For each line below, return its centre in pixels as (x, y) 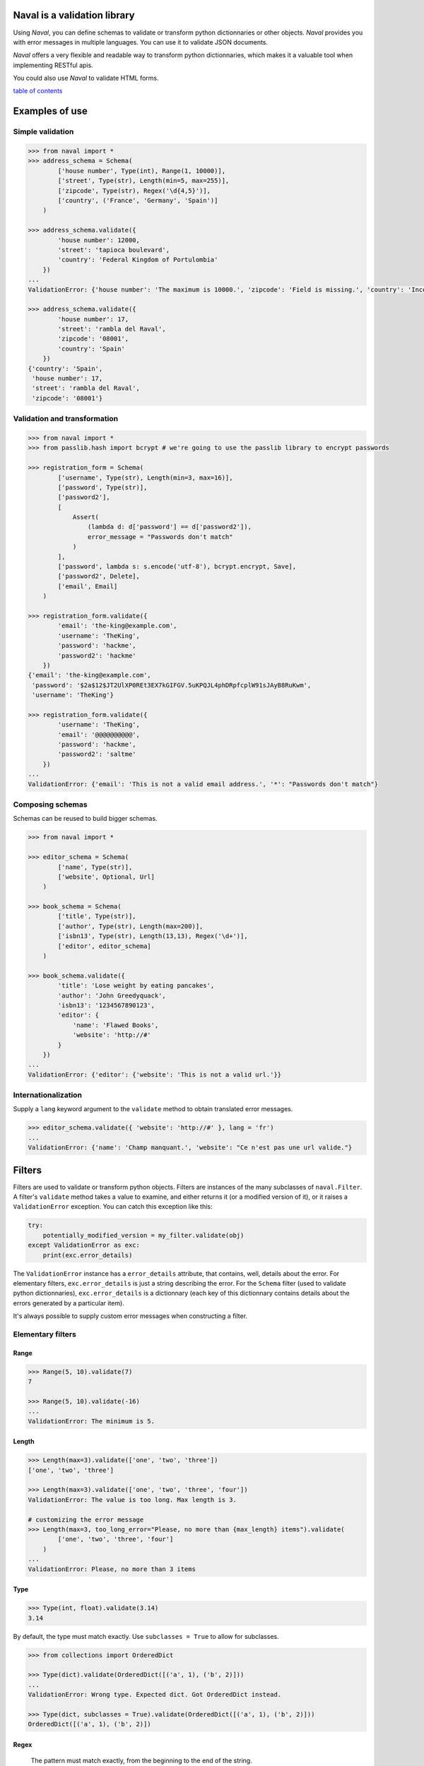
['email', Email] (88, 586)
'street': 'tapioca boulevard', (113, 250)
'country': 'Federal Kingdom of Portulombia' (138, 260)
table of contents (38, 91)
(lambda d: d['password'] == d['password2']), (170, 527)
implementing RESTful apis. (53, 65)
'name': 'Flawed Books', (116, 1025)
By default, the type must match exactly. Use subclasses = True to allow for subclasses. (146, 1636)
